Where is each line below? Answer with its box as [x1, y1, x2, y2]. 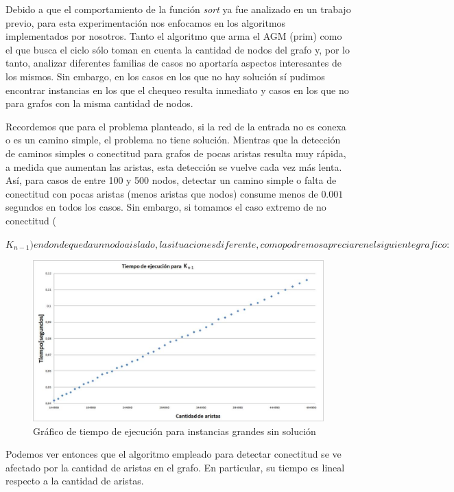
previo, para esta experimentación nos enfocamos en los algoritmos [5, 15, 286, 30]
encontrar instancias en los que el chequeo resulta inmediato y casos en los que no [5, 82, 349, 97]
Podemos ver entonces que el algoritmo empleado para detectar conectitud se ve [5, 447, 342, 461]
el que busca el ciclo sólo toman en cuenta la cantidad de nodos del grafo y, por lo [5, 42, 350, 56]
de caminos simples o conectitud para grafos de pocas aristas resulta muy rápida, [5, 145, 346, 160]
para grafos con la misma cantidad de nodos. [5, 96, 193, 110]
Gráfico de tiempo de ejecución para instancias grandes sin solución [33, 423, 316, 438]
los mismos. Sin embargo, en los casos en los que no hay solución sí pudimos [5, 69, 325, 83]
